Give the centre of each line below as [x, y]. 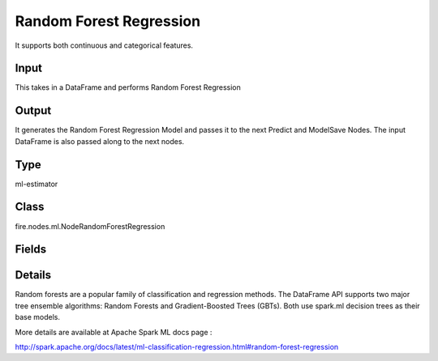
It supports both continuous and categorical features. [104, 45]
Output [33, 110]
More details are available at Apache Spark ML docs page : [114, 332]
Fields [31, 250]
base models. [38, 317]
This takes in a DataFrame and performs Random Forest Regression [128, 87]
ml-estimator [36, 184]
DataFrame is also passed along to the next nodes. [100, 141]
